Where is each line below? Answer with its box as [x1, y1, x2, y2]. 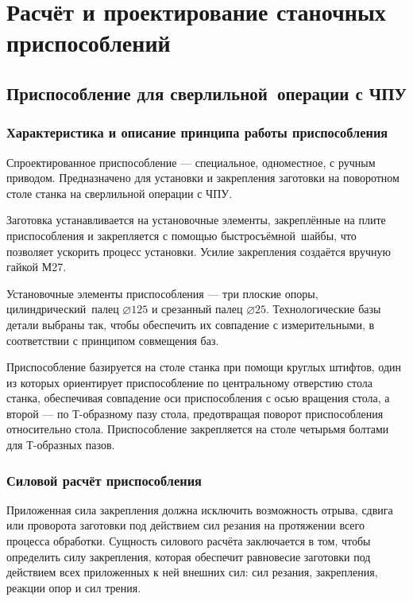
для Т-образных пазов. [6, 436, 115, 453]
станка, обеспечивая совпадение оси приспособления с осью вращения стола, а [6, 390, 390, 406]
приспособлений [6, 26, 171, 59]
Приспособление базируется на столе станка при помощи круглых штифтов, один [6, 359, 402, 375]
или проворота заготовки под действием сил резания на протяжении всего [6, 517, 365, 533]
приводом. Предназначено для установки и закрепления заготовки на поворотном [6, 169, 399, 186]
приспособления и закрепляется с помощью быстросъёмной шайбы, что [6, 227, 357, 243]
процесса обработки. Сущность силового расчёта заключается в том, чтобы [6, 533, 371, 549]
